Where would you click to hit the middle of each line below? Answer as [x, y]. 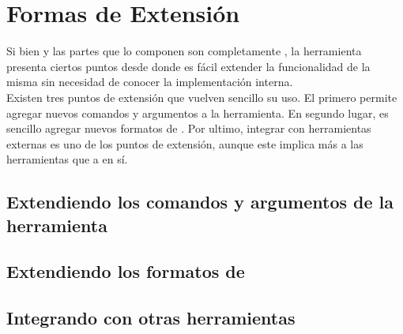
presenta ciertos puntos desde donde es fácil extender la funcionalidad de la [188, 66]
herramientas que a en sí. [67, 159]
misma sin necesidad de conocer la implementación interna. [150, 82]
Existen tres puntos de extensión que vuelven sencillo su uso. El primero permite [202, 97]
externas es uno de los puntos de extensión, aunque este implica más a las [185, 143]
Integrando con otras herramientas [151, 318]
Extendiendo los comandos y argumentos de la [200, 202]
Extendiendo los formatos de [126, 271]
